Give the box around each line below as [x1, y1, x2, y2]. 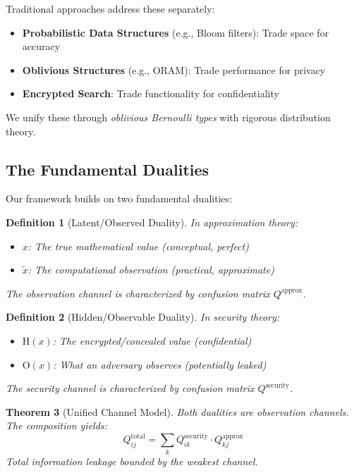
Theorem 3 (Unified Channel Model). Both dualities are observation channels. [6, 404, 349, 419]
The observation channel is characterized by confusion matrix [6, 285, 270, 300]
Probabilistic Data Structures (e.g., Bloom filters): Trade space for [22, 25, 329, 39]
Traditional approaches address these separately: [6, 1, 215, 16]
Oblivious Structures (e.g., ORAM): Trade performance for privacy [22, 62, 326, 77]
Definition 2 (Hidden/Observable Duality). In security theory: [6, 309, 280, 324]
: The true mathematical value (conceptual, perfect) [28, 238, 249, 253]
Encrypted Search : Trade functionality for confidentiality [22, 86, 279, 101]
